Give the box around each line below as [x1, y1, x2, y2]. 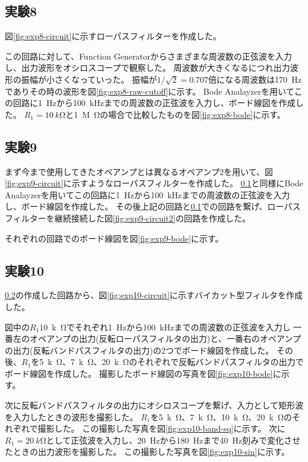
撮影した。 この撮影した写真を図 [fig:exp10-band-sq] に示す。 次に [37, 422, 285, 435]
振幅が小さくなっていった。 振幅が [21, 73, 157, 85]
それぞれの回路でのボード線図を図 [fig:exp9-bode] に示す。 [5, 232, 224, 244]
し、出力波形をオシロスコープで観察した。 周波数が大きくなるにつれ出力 [5, 61, 290, 74]
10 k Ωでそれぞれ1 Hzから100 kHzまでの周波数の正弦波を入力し [39, 320, 291, 333]
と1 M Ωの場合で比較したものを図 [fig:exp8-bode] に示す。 [65, 108, 285, 120]
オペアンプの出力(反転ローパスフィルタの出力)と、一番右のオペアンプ [29, 332, 301, 345]
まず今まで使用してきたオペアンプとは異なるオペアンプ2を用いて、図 [5, 165, 274, 177]
